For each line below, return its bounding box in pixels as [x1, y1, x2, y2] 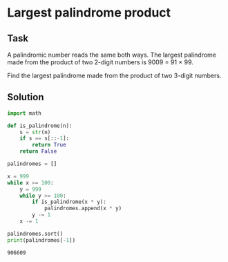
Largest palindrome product [7, 5, 171, 21]
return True [32, 142, 67, 149]
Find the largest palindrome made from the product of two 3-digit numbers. [7, 71, 222, 79]
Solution [7, 91, 44, 103]
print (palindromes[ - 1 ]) [7, 236, 76, 243]
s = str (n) [19, 129, 51, 135]
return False [19, 148, 57, 155]
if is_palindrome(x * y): [32, 198, 107, 205]
